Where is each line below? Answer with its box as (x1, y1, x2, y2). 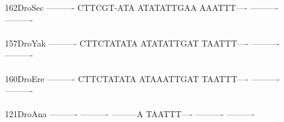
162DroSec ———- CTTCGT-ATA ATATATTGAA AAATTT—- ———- (5, 1, 279, 13)
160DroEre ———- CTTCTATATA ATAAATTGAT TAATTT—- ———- (5, 72, 280, 85)
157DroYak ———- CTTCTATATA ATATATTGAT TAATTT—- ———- (5, 36, 280, 49)
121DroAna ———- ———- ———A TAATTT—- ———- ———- (5, 108, 255, 120)
